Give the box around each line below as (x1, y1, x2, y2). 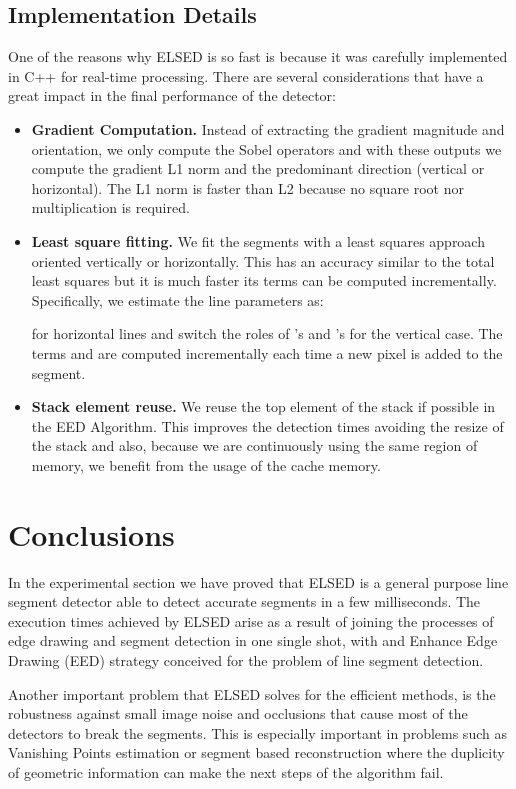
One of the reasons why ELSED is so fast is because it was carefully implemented (8, 46, 508, 67)
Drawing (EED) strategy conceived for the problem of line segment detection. (8, 649, 484, 670)
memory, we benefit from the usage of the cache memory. (31, 454, 381, 475)
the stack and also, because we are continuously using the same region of (31, 435, 478, 456)
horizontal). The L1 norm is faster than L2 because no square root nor (31, 177, 465, 198)
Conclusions (8, 513, 175, 554)
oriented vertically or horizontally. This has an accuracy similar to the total (31, 250, 495, 271)
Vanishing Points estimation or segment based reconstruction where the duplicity (8, 742, 505, 763)
